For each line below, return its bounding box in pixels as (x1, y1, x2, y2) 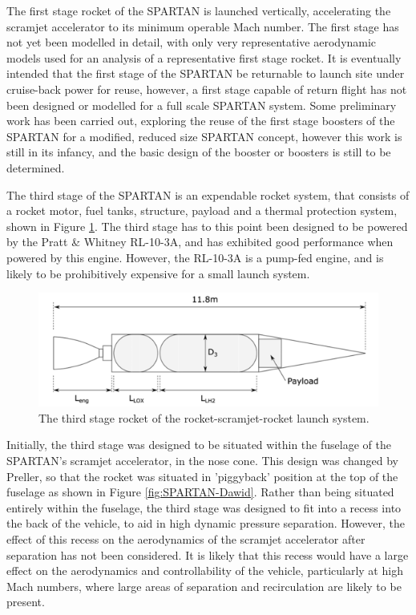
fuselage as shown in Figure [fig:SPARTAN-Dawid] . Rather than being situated (6, 484, 394, 500)
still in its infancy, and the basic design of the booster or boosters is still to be (6, 144, 391, 160)
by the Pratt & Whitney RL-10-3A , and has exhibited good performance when (6, 233, 394, 250)
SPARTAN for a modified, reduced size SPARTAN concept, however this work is (6, 127, 402, 144)
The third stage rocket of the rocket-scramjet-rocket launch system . (38, 409, 370, 426)
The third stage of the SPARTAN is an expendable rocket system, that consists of (6, 186, 410, 203)
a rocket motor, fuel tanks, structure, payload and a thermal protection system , (6, 202, 398, 219)
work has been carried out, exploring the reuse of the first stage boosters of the (6, 112, 395, 129)
